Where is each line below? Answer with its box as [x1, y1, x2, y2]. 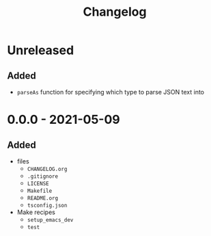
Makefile [27, 187, 53, 194]
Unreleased [7, 42, 74, 58]
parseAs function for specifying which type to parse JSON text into [16, 88, 205, 96]
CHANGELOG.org [27, 166, 68, 172]
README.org [27, 195, 59, 202]
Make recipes [16, 208, 56, 216]
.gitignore [27, 173, 59, 180]
